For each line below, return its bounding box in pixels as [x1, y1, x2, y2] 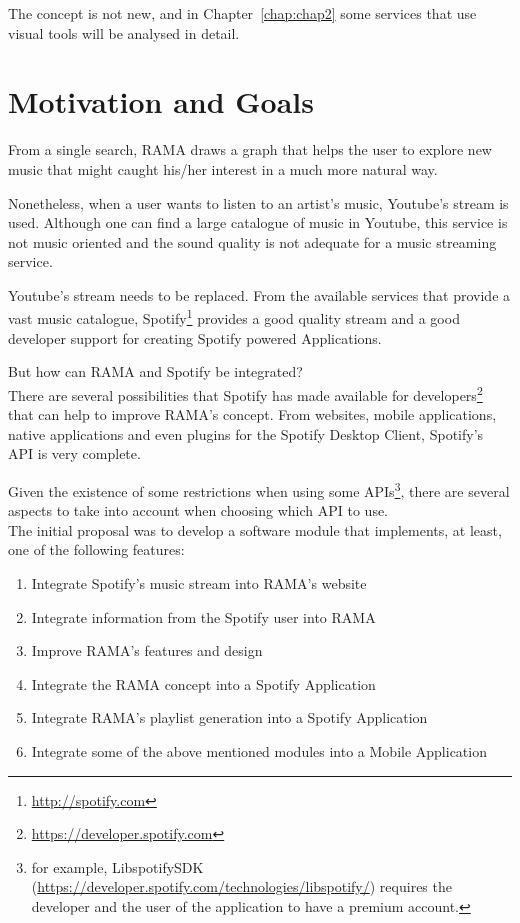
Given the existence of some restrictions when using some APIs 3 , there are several [8, 477, 510, 501]
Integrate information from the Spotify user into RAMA [31, 606, 376, 627]
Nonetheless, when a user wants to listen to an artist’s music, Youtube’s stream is [8, 192, 509, 213]
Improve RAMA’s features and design [31, 640, 263, 661]
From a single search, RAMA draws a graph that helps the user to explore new [8, 139, 492, 160]
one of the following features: [8, 539, 185, 560]
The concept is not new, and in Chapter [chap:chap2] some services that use [8, 3, 477, 23]
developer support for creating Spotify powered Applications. [8, 327, 382, 348]
